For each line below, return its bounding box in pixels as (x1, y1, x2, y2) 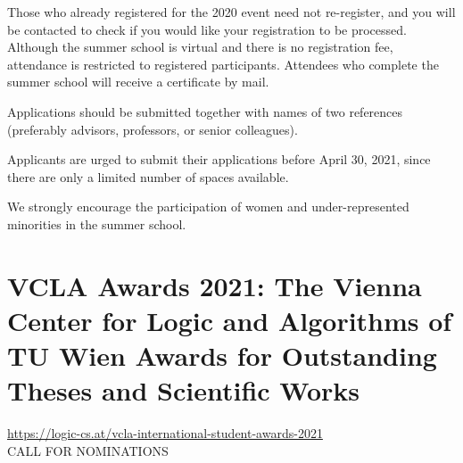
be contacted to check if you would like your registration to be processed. (7, 20, 407, 38)
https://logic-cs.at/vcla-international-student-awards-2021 (7, 424, 323, 442)
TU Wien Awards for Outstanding (7, 337, 437, 374)
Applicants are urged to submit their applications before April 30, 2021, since (7, 150, 431, 169)
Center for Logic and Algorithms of (7, 302, 452, 338)
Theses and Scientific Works (7, 372, 360, 409)
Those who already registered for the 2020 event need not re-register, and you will (7, 3, 456, 21)
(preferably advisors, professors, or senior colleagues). (7, 120, 298, 138)
